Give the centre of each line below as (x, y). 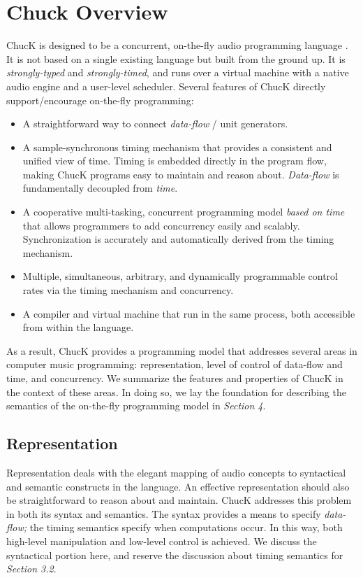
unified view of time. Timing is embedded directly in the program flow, (175, 161)
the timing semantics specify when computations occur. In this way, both (186, 527)
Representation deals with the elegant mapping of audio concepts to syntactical (176, 472)
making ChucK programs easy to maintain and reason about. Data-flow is (181, 174)
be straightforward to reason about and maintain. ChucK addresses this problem (179, 500)
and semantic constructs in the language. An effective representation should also (178, 486)
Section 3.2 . (31, 569)
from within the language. (78, 327)
